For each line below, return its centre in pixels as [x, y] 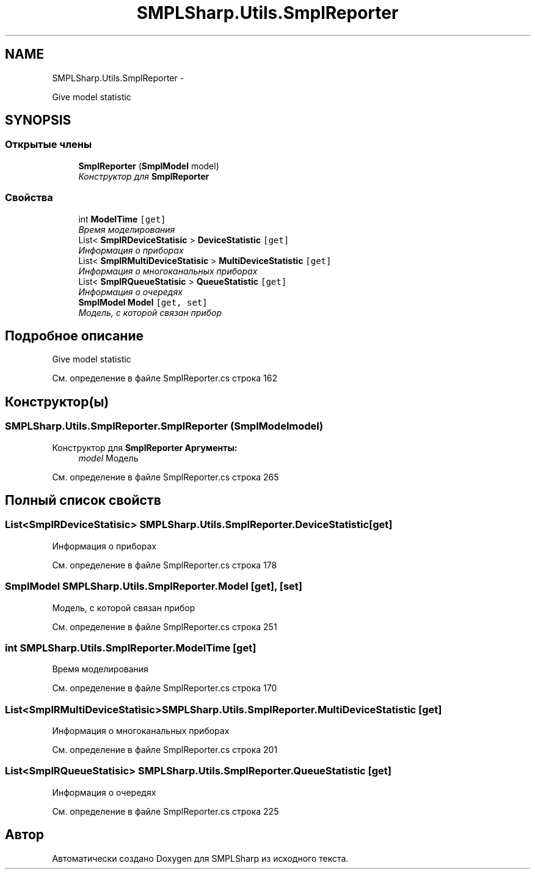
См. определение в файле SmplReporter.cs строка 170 [165, 688]
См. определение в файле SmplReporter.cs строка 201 [165, 750]
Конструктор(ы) [57, 402]
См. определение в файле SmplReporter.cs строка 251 [165, 626]
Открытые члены [49, 145]
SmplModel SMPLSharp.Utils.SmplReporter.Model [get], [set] [154, 586]
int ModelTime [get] [122, 219]
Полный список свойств [83, 501]
